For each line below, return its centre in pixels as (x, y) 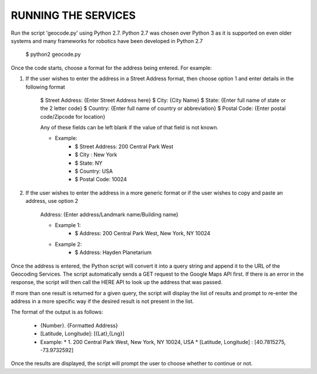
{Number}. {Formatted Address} (79, 325)
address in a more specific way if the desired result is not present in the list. (102, 301)
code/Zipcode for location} (73, 116)
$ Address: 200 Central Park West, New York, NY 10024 (143, 233)
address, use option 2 (52, 201)
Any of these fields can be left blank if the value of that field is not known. (129, 128)
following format (45, 87)
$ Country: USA (94, 171)
